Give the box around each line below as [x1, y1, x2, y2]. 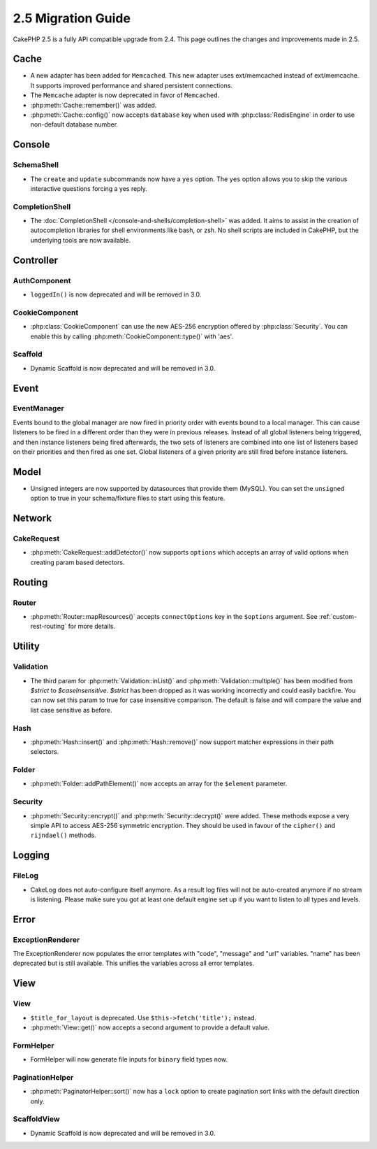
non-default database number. [30, 120, 119, 129]
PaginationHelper [13, 1072, 74, 1082]
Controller [13, 254, 59, 266]
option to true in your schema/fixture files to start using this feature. [30, 494, 226, 503]
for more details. [68, 622, 115, 631]
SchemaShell [13, 160, 59, 170]
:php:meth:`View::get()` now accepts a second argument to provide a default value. [30, 1023, 270, 1032]
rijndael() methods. [30, 831, 96, 839]
